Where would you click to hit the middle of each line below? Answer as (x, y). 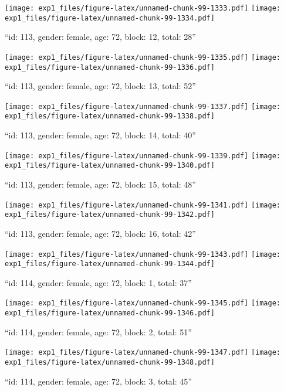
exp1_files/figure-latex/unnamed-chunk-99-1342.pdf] (110, 215)
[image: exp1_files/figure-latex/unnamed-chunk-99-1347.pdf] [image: (143, 353)
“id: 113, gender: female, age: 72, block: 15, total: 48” (100, 184)
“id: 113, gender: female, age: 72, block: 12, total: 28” (100, 37)
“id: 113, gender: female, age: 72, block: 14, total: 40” (100, 135)
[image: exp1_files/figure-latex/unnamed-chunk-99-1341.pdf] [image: (143, 205)
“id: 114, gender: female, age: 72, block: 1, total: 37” (98, 282)
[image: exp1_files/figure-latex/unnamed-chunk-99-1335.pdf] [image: (143, 57)
